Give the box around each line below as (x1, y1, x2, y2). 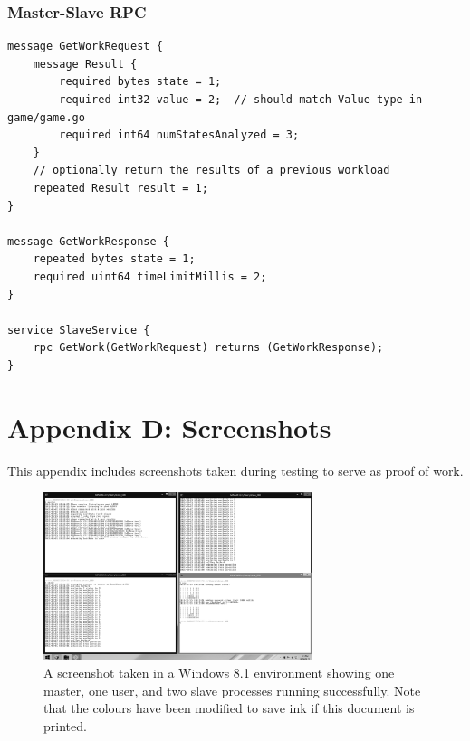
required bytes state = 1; (59, 75, 222, 89)
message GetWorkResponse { (7, 234, 169, 248)
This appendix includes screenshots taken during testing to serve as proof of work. (7, 461, 464, 480)
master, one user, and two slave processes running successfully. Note (43, 680, 421, 699)
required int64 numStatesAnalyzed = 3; (59, 128, 300, 142)
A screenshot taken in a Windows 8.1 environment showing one (43, 663, 395, 682)
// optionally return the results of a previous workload (33, 164, 390, 177)
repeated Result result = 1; (33, 181, 208, 195)
